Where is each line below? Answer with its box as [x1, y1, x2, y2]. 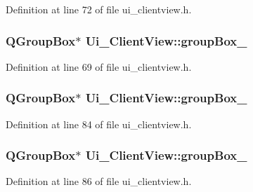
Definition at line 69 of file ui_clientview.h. [6, 59, 192, 74]
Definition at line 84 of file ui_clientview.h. [6, 116, 192, 131]
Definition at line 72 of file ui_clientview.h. [6, 2, 192, 16]
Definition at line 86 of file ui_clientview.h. [6, 174, 192, 188]
